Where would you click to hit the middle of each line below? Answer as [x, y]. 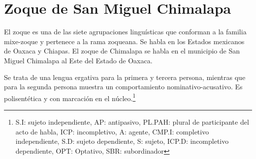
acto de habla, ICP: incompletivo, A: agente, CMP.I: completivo [112, 131]
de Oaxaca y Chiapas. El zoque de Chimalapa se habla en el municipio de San [122, 51]
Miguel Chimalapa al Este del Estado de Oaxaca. [78, 60]
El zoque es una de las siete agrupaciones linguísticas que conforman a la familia [125, 32]
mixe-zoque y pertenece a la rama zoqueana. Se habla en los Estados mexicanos [124, 41]
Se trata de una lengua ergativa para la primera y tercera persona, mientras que [125, 77]
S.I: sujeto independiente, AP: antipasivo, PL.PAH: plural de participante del [132, 121]
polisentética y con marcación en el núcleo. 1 [70, 97]
